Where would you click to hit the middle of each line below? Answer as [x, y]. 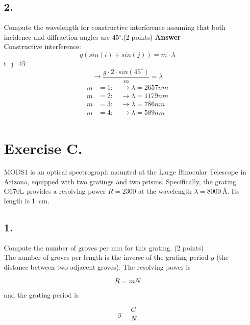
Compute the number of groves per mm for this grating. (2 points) [104, 247]
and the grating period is [41, 295]
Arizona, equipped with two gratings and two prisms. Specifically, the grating [120, 181]
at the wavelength [165, 191]
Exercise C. [43, 148]
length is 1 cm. [27, 200]
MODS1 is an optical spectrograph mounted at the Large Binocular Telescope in [125, 171]
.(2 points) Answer [151, 37]
